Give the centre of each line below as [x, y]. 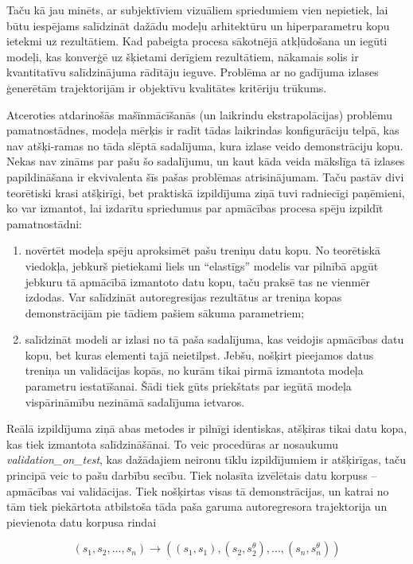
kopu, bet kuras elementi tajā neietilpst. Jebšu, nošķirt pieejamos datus [199, 354]
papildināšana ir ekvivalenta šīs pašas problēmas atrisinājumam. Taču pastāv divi [205, 176]
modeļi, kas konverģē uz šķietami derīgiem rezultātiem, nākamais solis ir [183, 56]
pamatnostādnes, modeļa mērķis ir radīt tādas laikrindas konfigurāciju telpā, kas [203, 130]
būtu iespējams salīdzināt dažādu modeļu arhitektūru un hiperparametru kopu [198, 25]
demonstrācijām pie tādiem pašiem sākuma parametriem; [165, 312]
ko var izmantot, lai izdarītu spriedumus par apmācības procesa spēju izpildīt [195, 208]
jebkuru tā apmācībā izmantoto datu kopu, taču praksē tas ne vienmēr [197, 281]
